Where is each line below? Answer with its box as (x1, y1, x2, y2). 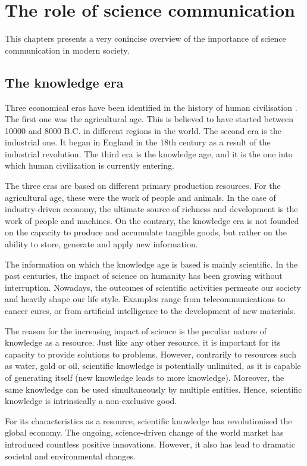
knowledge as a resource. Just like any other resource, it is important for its (5, 336, 281, 349)
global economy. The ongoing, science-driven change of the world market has (5, 426, 284, 439)
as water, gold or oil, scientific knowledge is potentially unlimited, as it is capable (5, 359, 301, 372)
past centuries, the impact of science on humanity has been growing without (5, 269, 283, 282)
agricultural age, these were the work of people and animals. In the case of (5, 191, 276, 203)
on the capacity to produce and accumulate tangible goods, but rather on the (5, 226, 287, 238)
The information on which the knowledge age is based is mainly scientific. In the (5, 257, 298, 270)
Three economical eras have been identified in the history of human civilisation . (5, 101, 297, 113)
